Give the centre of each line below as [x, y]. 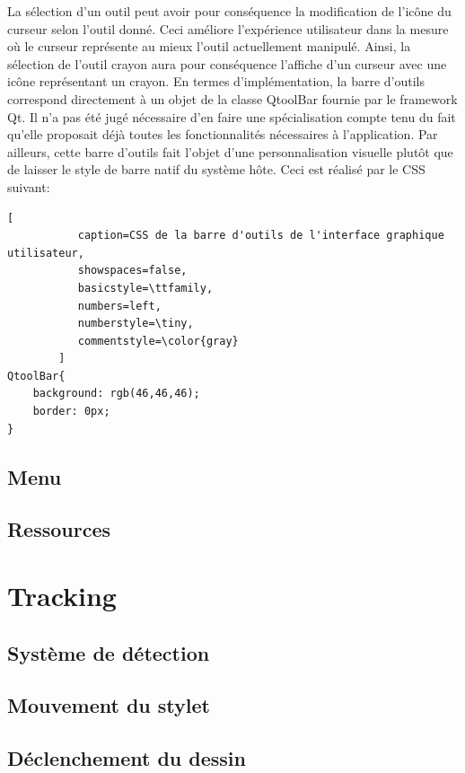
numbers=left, [119, 306]
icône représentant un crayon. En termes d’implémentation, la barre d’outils [216, 81]
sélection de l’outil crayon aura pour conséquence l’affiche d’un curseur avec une [227, 63]
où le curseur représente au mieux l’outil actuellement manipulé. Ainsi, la [209, 46]
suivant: [29, 186]
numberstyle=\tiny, [136, 324]
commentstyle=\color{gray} [158, 341]
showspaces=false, [132, 271]
